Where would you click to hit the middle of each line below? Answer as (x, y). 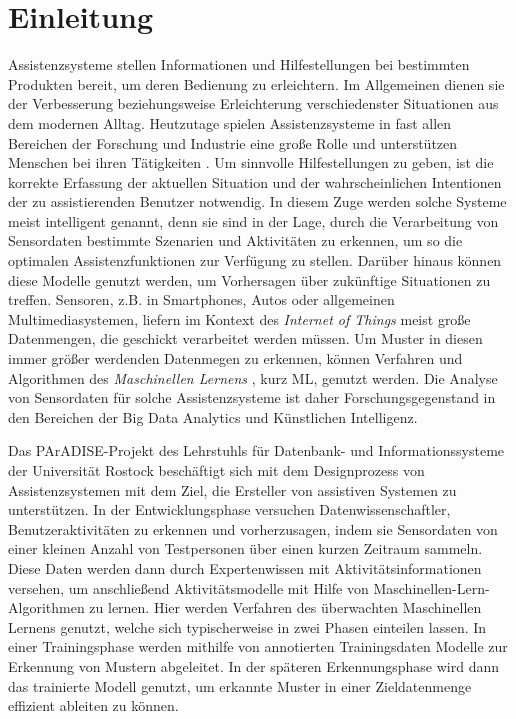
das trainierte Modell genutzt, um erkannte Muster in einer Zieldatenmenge (240, 685)
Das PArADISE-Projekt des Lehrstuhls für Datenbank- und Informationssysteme (256, 450)
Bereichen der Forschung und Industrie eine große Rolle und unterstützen (233, 142)
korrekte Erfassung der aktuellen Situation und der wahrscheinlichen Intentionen (255, 181)
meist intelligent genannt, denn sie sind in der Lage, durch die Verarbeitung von (253, 220)
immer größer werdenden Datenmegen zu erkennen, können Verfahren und (235, 358)
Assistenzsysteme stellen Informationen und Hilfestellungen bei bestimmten (239, 64)
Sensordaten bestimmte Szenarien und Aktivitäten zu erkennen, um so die (235, 240)
